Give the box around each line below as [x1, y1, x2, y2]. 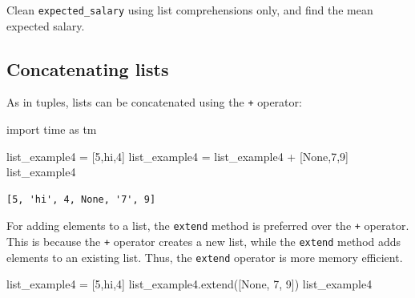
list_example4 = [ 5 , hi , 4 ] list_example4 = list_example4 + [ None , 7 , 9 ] [6, 147, 349, 164]
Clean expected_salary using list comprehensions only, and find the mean [6, 2, 373, 18]
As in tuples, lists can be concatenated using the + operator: [6, 94, 302, 111]
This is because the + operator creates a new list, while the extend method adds [6, 233, 401, 250]
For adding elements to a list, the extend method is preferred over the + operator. [6, 217, 409, 234]
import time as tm [6, 121, 97, 138]
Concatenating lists [6, 56, 169, 81]
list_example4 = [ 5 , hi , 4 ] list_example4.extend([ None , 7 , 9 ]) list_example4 [6, 276, 373, 292]
